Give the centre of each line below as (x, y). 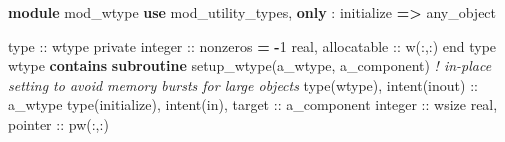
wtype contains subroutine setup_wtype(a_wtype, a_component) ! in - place (250, 65)
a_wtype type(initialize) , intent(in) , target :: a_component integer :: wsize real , (253, 104)
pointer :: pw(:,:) (58, 123)
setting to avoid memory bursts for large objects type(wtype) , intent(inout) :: (243, 84)
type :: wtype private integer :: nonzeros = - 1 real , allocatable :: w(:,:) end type (252, 45)
